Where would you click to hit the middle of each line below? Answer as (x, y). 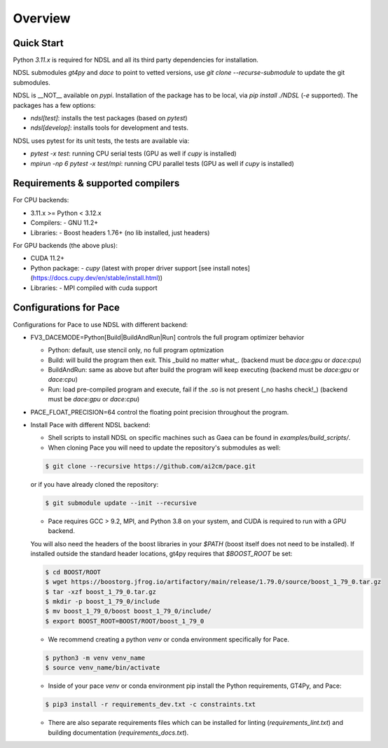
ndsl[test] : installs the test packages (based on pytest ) (109, 118)
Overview (42, 18)
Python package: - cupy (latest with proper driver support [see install (130, 268)
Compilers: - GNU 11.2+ (64, 223)
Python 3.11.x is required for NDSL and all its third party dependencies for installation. (136, 60)
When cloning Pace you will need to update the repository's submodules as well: (164, 448)
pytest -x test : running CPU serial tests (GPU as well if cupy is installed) (134, 153)
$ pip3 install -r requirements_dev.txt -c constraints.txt (151, 705)
